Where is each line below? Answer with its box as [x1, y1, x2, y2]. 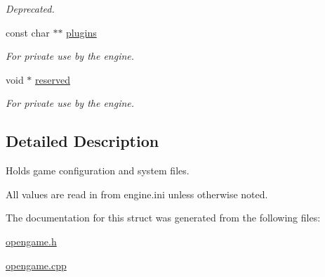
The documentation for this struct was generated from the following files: [6, 210, 321, 225]
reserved [35, 72, 70, 86]
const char [6, 25, 50, 39]
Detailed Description [6, 130, 159, 152]
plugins [66, 25, 97, 39]
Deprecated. [6, 1, 55, 15]
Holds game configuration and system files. [6, 163, 190, 178]
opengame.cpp [6, 257, 67, 272]
